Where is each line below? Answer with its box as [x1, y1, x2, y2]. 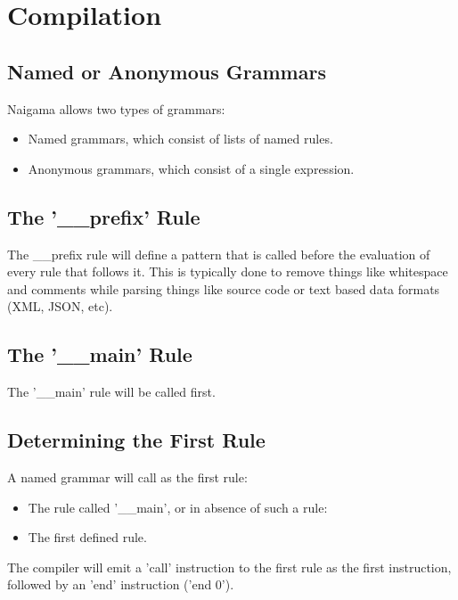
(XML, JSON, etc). [7, 297, 113, 316]
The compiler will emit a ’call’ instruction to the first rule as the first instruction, [7, 557, 452, 576]
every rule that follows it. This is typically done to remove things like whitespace [7, 262, 448, 281]
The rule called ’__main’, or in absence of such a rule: [28, 497, 328, 516]
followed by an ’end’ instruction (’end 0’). [7, 575, 234, 594]
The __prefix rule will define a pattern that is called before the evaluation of [7, 244, 430, 263]
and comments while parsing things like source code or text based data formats [7, 279, 440, 298]
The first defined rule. [28, 528, 147, 547]
